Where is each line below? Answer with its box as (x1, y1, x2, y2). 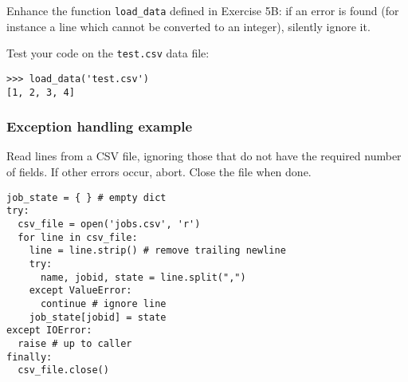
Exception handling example (6, 116, 193, 136)
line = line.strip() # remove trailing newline (29, 245, 286, 257)
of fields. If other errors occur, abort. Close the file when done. (6, 163, 312, 180)
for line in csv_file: (18, 231, 138, 243)
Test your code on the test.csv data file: (6, 45, 210, 61)
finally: (6, 351, 53, 363)
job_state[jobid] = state (29, 311, 167, 323)
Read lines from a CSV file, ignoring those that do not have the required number (6, 148, 402, 164)
